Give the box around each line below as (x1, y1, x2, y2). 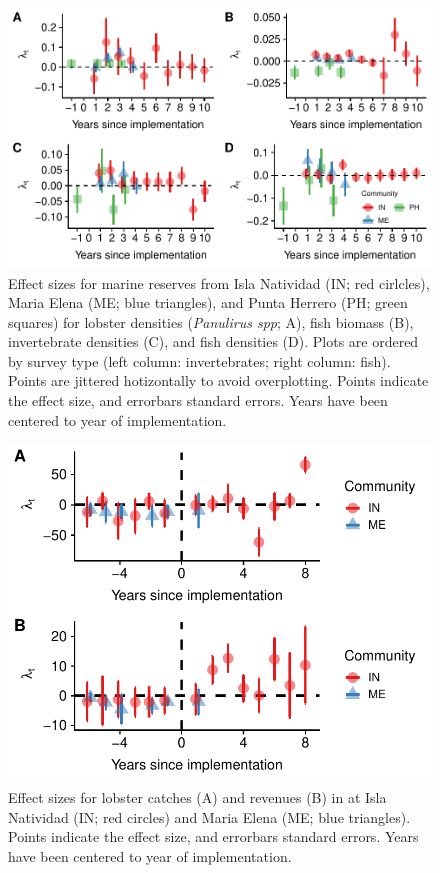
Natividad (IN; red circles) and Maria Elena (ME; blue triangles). (8, 806, 411, 827)
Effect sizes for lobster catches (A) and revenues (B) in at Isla (8, 787, 387, 808)
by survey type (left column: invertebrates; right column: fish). (8, 350, 391, 371)
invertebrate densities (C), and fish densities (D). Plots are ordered (8, 331, 419, 352)
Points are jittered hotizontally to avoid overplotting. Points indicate (8, 370, 429, 391)
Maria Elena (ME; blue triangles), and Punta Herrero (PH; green (8, 292, 408, 313)
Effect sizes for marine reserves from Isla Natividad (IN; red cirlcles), (8, 272, 430, 293)
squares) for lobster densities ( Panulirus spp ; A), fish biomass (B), (8, 311, 414, 332)
